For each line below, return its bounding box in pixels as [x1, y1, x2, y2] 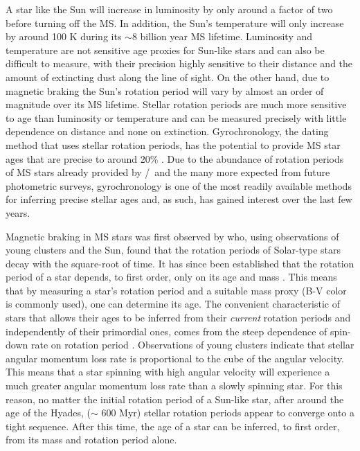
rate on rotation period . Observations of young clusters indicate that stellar [30, 337, 354, 352]
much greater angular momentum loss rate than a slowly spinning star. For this [6, 378, 343, 393]
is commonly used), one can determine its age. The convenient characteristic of [6, 297, 340, 311]
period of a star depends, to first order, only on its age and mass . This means [6, 269, 337, 284]
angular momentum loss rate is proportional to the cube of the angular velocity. [6, 351, 344, 365]
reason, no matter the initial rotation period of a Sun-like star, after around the [6, 391, 344, 406]
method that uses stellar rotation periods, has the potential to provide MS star [6, 137, 341, 152]
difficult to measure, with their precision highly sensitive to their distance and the [6, 56, 353, 71]
